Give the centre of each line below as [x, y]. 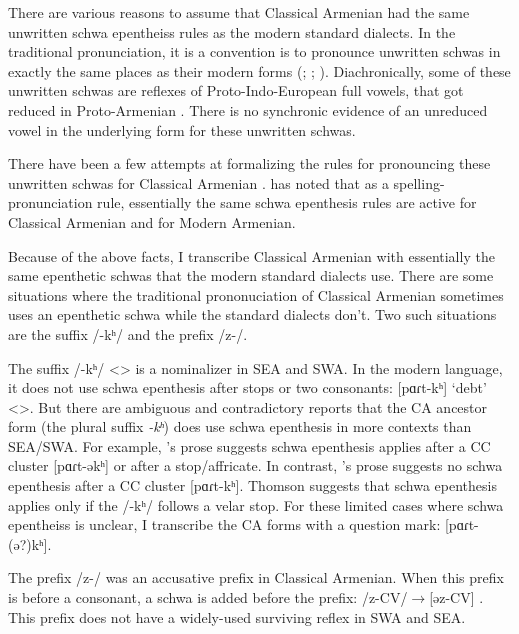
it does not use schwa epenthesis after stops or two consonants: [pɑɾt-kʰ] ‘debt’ [247, 387]
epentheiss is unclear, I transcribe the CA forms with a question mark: [224, 524]
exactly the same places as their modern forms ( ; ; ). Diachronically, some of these [259, 70]
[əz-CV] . [456, 597]
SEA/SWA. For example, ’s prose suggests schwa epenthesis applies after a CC [249, 445]
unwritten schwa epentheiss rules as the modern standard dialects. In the [232, 31]
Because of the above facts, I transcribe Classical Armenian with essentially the [251, 255]
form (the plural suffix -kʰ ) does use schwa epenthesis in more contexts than [240, 426]
